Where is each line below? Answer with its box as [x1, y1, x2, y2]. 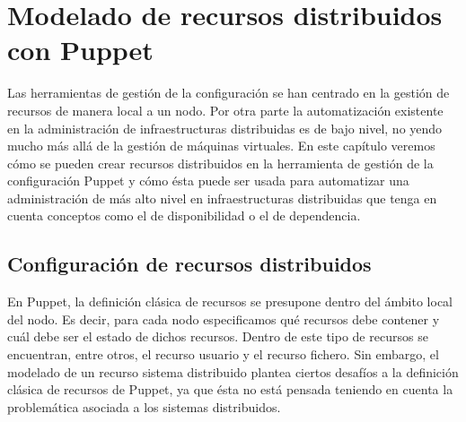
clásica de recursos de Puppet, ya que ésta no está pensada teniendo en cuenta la [7, 380, 453, 399]
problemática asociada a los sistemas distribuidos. [7, 397, 281, 416]
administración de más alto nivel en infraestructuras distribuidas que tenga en [7, 188, 437, 207]
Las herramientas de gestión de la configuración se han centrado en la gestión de [7, 83, 450, 102]
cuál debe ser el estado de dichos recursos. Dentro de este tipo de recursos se [7, 327, 428, 346]
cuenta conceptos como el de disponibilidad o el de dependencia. [7, 206, 361, 225]
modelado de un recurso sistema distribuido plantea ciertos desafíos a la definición [7, 362, 459, 381]
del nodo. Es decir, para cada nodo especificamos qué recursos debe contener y [7, 309, 440, 328]
